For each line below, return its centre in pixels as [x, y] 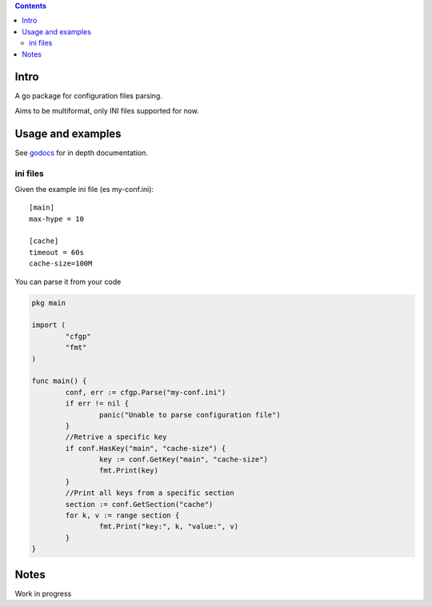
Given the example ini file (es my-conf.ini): [84, 189]
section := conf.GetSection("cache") [139, 504]
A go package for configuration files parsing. [89, 96]
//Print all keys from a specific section [150, 493]
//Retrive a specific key [116, 437]
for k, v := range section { [122, 515]
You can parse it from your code [68, 282]
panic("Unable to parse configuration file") [190, 415]
